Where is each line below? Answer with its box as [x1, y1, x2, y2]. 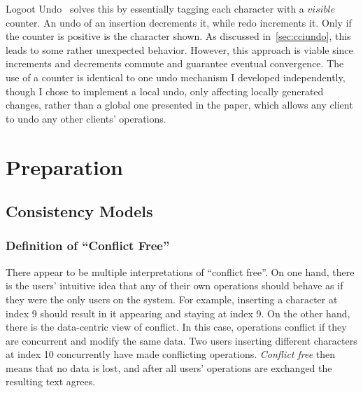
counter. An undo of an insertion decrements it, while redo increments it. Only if [6, 15, 352, 29]
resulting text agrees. [6, 374, 96, 389]
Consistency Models [6, 200, 153, 222]
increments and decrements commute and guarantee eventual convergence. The [6, 56, 344, 71]
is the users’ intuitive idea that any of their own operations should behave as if [6, 278, 343, 293]
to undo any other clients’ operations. [6, 111, 166, 125]
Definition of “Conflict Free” [6, 237, 170, 254]
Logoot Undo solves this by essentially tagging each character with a [6, 1, 304, 15]
